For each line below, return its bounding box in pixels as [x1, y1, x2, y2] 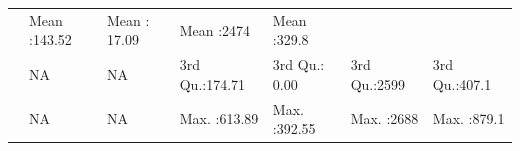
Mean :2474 [179, 19, 251, 40]
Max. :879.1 [432, 108, 505, 129]
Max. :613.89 [179, 108, 259, 129]
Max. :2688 [350, 108, 419, 129]
